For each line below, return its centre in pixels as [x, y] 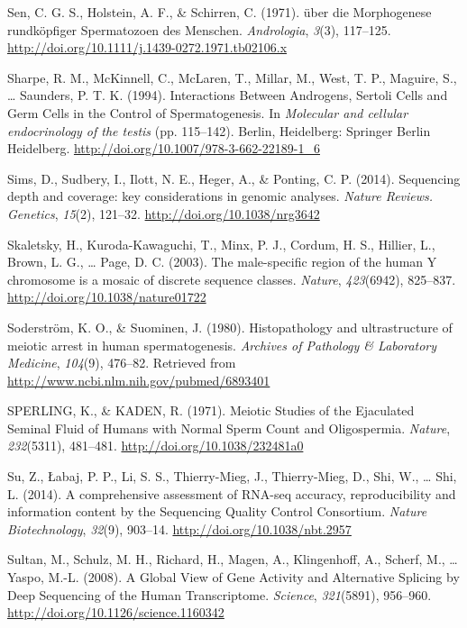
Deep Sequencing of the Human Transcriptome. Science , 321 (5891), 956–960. [220, 594]
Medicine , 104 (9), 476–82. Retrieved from [122, 363]
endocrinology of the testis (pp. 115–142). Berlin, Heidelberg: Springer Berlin [219, 130]
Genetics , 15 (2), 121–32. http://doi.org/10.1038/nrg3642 [164, 213]
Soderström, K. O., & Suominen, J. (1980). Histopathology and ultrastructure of [230, 327]
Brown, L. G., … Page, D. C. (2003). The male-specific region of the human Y [222, 262]
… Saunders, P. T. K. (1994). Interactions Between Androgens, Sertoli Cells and [228, 95]
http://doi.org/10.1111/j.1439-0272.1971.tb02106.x [147, 47]
